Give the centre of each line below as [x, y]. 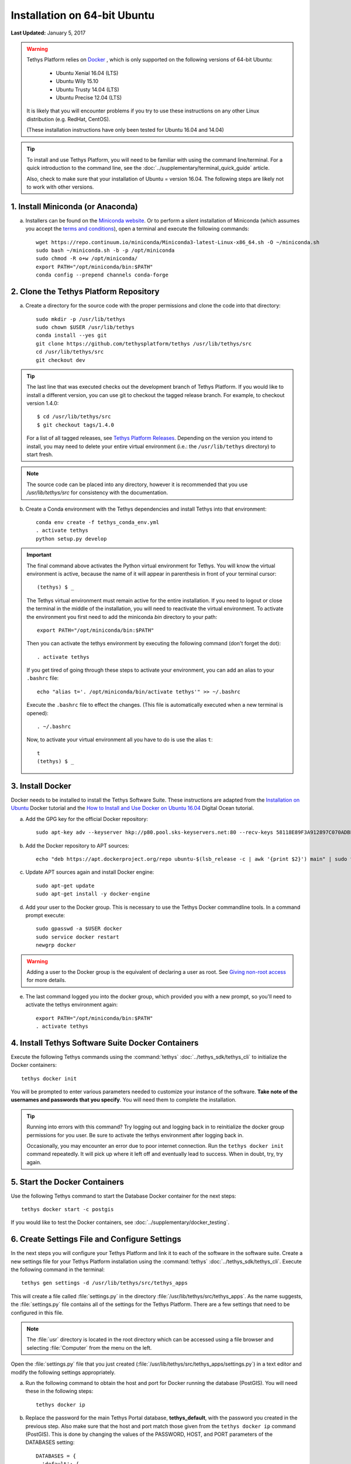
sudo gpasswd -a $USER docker [79, 929]
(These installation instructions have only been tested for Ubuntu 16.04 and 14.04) [125, 130]
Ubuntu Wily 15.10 [77, 81]
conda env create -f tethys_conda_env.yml [98, 522]
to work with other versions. [60, 187]
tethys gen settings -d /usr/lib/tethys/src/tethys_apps [105, 1283]
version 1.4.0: [43, 403]
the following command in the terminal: [58, 1270]
